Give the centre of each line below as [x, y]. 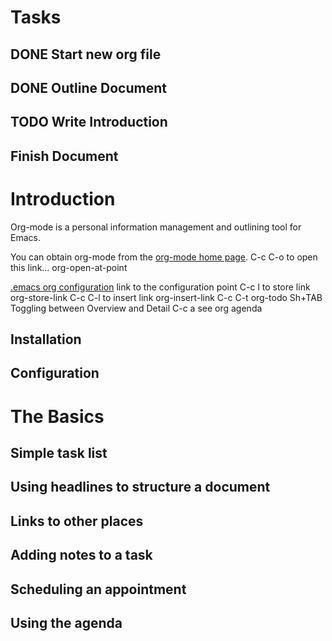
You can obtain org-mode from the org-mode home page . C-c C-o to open [164, 257]
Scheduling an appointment [98, 589]
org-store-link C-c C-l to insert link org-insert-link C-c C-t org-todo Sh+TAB [166, 297]
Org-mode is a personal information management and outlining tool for [156, 227]
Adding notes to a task [81, 555]
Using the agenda [66, 623]
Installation [46, 339]
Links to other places [77, 521]
